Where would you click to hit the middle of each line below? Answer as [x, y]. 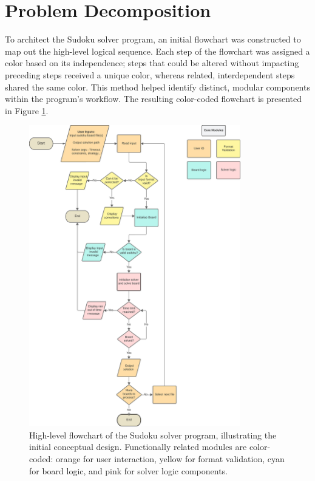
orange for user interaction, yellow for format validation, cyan [170, 458]
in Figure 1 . [27, 110]
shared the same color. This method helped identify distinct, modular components [157, 87]
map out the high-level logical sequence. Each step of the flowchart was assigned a [157, 51]
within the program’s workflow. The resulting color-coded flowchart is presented [154, 99]
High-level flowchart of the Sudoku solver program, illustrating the [153, 435]
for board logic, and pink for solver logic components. [129, 470]
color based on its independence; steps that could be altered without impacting [152, 63]
